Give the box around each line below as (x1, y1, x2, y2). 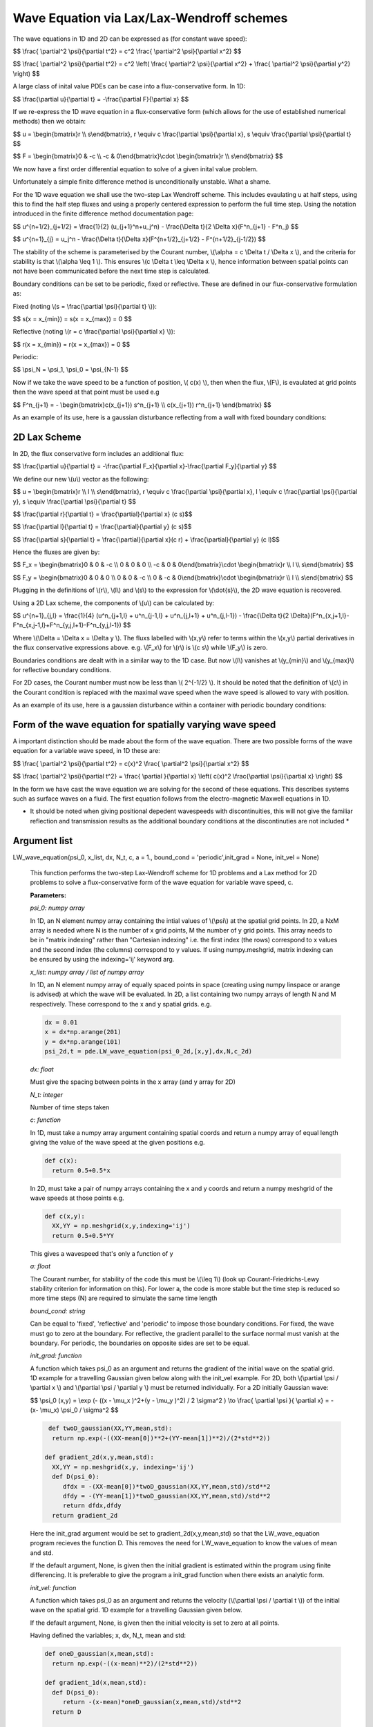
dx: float (30, 1065, 55, 1074)
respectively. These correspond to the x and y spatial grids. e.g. (30, 1000, 212, 1008)
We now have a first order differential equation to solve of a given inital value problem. (12, 164, 258, 173)
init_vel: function (30, 1583, 77, 1592)
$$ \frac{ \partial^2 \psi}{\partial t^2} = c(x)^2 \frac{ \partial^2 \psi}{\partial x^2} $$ (12, 759, 249, 767)
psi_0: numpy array (30, 904, 86, 912)
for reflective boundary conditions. (12, 665, 112, 674)
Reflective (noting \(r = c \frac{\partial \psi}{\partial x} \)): (12, 327, 175, 336)
